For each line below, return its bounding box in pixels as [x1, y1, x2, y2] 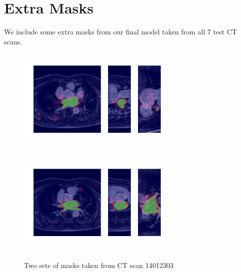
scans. [4, 36, 22, 46]
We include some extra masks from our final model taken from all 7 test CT [4, 26, 237, 37]
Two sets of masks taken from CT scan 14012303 [24, 260, 173, 271]
